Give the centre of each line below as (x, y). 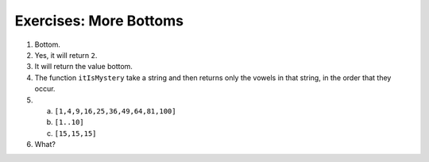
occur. (45, 89)
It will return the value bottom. (83, 67)
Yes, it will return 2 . (66, 55)
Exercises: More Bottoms (99, 21)
